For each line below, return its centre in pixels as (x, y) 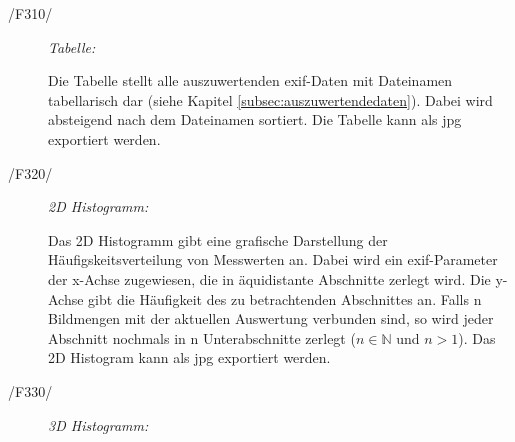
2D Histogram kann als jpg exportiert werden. (189, 357)
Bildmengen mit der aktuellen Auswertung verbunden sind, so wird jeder (271, 318)
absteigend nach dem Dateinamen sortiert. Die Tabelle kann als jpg (255, 119)
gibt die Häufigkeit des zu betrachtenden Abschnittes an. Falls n (285, 298)
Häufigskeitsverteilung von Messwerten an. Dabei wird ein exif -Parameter (273, 259)
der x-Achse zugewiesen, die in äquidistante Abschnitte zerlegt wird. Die (269, 278)
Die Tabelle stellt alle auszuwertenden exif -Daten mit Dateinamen (250, 80)
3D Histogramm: (98, 424)
